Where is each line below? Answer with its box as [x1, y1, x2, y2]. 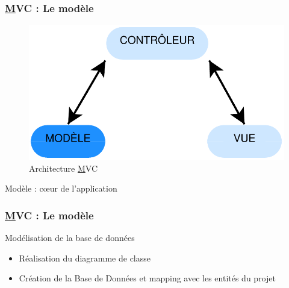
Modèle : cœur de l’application [5, 182, 117, 195]
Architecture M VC [29, 161, 98, 174]
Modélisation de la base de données [5, 231, 135, 244]
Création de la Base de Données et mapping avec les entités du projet [19, 272, 276, 284]
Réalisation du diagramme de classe [19, 251, 151, 264]
